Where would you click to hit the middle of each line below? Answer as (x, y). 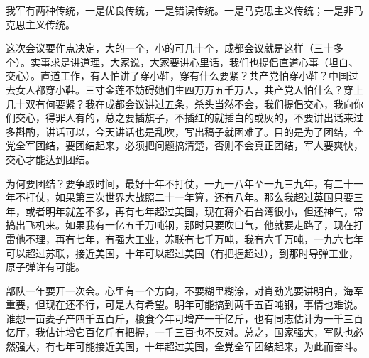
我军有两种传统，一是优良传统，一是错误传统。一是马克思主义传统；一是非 (180, 10)
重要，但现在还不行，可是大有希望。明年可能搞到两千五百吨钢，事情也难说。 (184, 304)
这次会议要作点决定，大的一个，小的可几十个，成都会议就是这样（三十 (170, 48)
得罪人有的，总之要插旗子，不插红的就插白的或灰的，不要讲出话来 (199, 118)
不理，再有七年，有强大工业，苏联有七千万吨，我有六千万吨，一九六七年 (194, 238)
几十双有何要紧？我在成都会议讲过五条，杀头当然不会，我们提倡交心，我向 (180, 103)
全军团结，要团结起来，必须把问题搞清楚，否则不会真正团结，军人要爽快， (189, 145)
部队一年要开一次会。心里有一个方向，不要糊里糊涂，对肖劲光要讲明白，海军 (184, 290)
